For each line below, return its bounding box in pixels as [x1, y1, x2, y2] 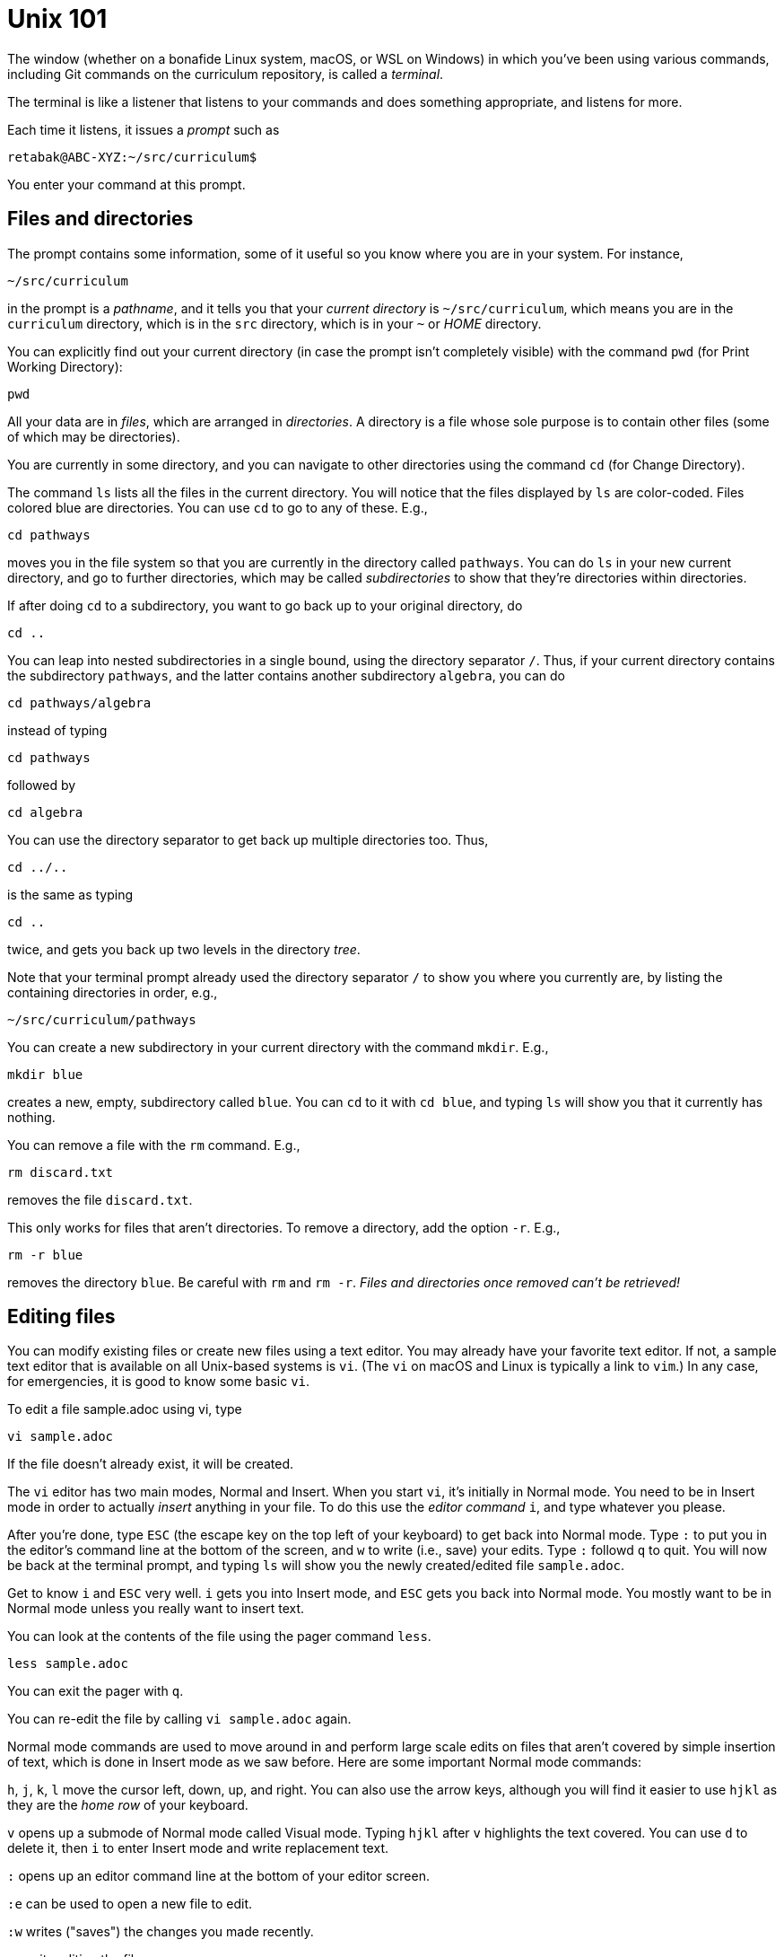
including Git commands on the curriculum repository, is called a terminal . [7, 66, 444, 82]
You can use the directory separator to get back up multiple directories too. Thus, [7, 831, 489, 847]
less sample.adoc [7, 1656, 128, 1672]
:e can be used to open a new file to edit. [7, 1896, 253, 1912]
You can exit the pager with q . [7, 1683, 184, 1699]
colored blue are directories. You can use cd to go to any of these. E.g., [7, 499, 428, 515]
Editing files [7, 1305, 116, 1329]
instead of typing [7, 722, 108, 738]
